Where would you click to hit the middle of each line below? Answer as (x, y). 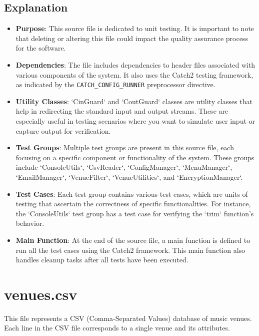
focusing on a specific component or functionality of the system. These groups (135, 157)
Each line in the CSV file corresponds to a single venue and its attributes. (117, 328)
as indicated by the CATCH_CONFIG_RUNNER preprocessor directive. (115, 84)
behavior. (30, 223)
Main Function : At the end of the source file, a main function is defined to (133, 240)
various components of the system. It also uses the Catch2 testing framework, (134, 74)
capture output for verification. (63, 130)
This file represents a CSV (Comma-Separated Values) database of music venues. (128, 318)
